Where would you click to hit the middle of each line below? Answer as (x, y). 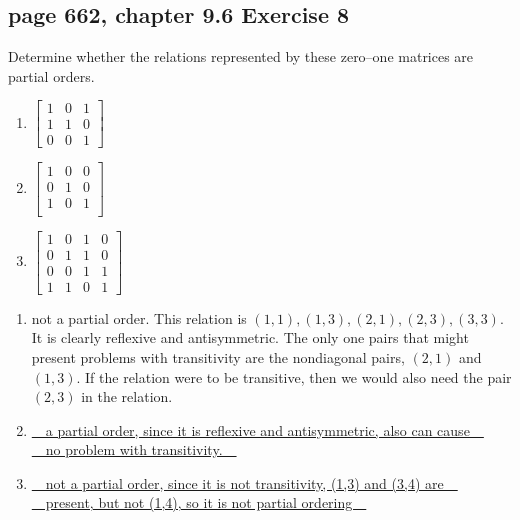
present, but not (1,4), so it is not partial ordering (199, 502)
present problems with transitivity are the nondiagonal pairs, (218, 356)
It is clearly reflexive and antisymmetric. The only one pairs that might (250, 337)
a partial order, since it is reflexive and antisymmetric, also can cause (257, 429)
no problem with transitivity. (134, 449)
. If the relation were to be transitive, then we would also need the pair (294, 376)
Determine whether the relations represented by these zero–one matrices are (241, 56)
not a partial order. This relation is (139, 317)
